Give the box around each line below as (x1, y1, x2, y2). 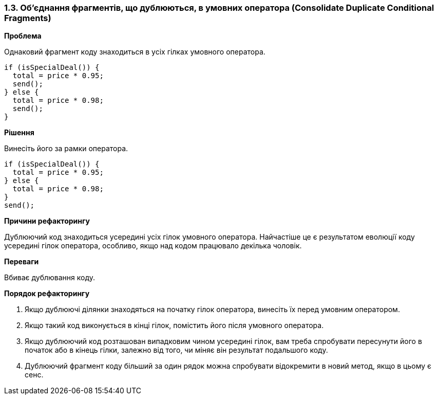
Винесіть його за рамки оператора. (4, 144, 128, 153)
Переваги (4, 257, 39, 266)
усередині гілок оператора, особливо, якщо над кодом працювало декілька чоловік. (4, 241, 302, 250)
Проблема (4, 31, 42, 41)
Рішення (4, 128, 34, 137)
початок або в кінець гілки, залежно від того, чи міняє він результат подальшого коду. (25, 346, 328, 355)
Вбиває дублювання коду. (4, 273, 96, 282)
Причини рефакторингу (4, 216, 90, 226)
